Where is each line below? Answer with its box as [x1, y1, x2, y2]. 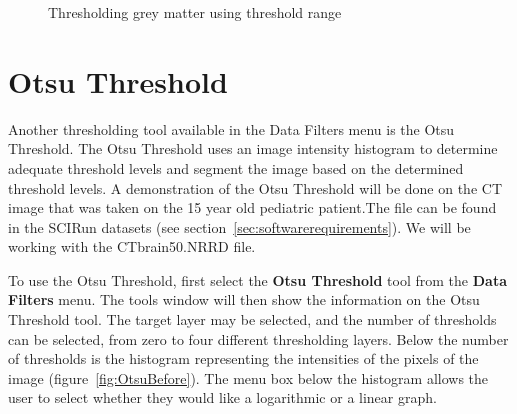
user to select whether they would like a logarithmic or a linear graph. [8, 387, 437, 408]
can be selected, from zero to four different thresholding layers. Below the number [8, 328, 509, 349]
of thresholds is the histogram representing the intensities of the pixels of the [8, 348, 479, 369]
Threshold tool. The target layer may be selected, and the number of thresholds [8, 309, 497, 330]
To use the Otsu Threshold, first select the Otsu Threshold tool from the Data [8, 269, 507, 290]
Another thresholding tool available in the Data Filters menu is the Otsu [8, 118, 455, 139]
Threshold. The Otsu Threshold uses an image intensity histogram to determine [8, 138, 498, 159]
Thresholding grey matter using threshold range [48, 2, 342, 22]
